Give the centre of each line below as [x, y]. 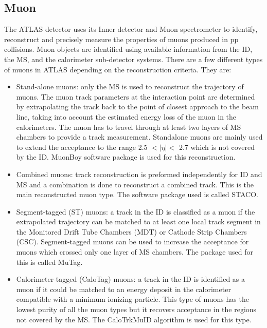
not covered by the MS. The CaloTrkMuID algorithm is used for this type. [134, 319]
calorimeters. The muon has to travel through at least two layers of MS [129, 127]
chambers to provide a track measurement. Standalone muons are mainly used [139, 137]
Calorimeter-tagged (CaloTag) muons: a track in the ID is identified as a [131, 279]
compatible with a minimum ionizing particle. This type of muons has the [132, 299]
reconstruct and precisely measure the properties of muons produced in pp [121, 39]
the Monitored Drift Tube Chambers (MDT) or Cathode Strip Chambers [131, 231]
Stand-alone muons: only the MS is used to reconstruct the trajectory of [130, 86]
